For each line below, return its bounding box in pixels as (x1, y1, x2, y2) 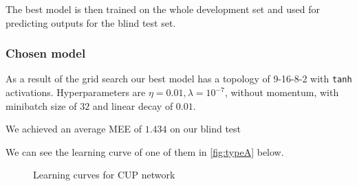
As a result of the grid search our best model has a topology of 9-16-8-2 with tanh (6, 71, 352, 86)
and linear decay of (92, 98, 173, 113)
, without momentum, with (224, 85, 339, 100)
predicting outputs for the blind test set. (6, 15, 176, 30)
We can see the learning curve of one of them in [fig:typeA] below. (6, 144, 284, 159)
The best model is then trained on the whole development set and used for (6, 2, 320, 16)
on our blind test (170, 121, 241, 136)
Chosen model (6, 45, 86, 62)
